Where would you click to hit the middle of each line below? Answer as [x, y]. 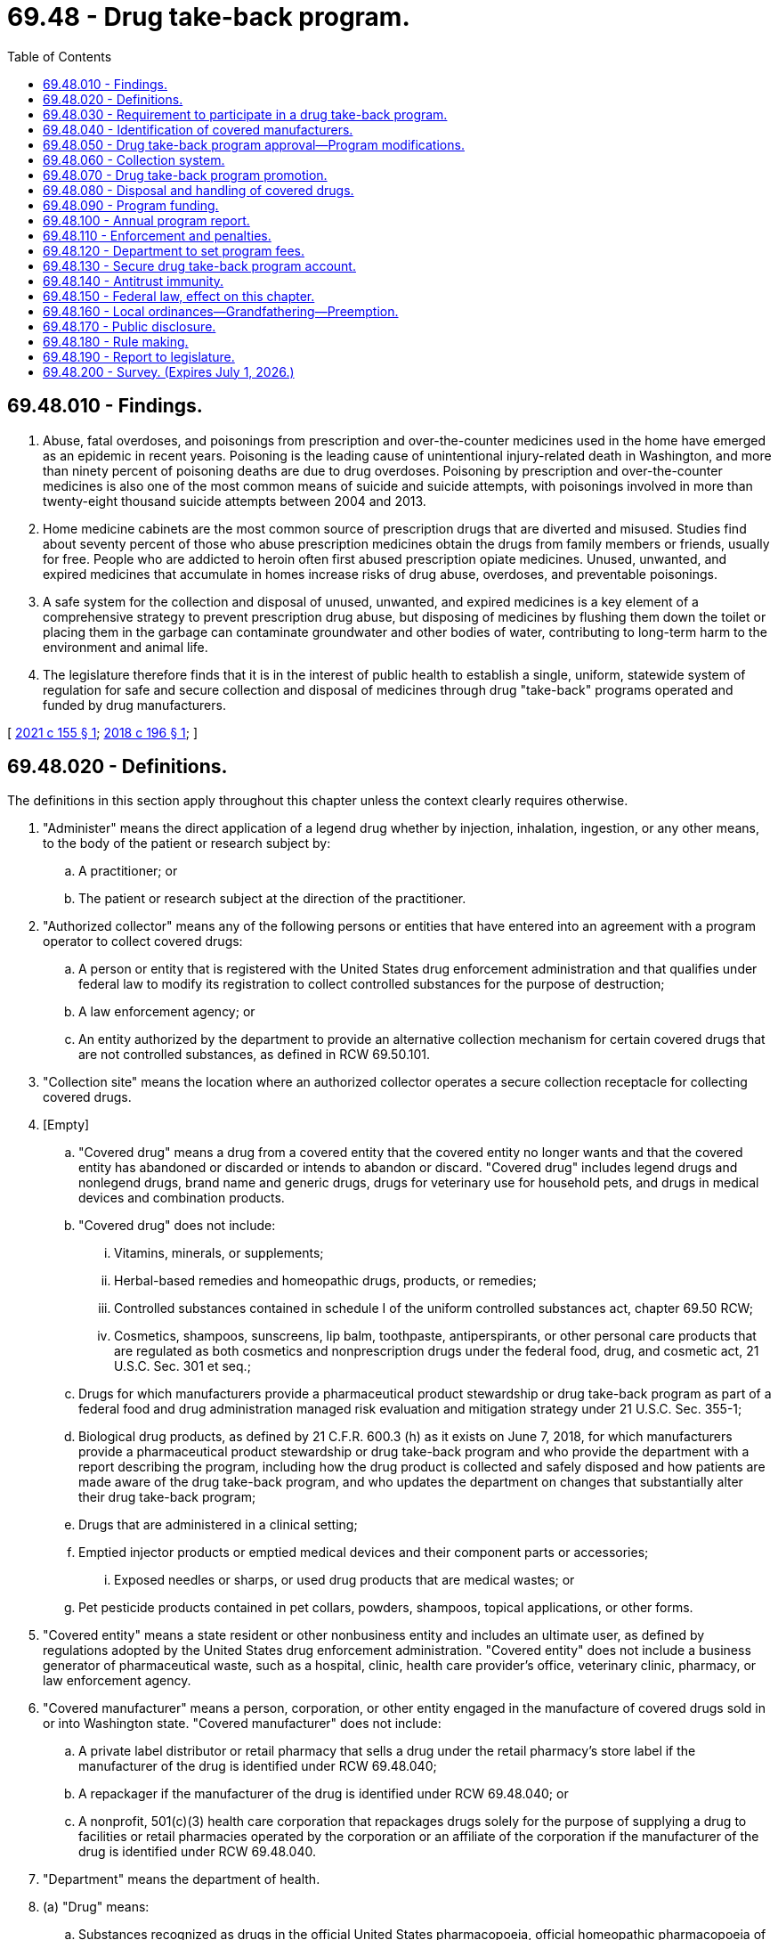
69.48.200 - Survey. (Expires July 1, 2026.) [169, 371]
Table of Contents [60, 56]
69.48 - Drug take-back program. [209, 17]
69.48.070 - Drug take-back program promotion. [185, 175]
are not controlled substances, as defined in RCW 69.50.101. [254, 1055]
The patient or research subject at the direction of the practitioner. [272, 899]
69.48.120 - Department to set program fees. [174, 250]
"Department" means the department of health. [182, 1879]
